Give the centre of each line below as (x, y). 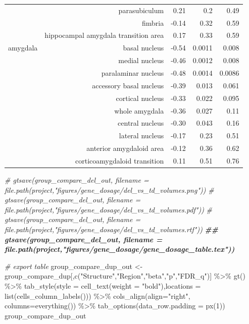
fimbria (153, 22)
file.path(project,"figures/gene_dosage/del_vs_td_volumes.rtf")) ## (111, 229)
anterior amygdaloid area (125, 148)
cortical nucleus (140, 98)
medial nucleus (141, 60)
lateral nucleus (141, 136)
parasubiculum (141, 10)
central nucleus (141, 123)
